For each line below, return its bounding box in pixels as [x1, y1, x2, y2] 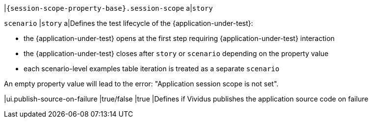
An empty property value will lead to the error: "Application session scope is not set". [4, 80, 279, 88]
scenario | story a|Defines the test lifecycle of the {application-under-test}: [4, 19, 253, 27]
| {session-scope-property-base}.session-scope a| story [4, 4, 213, 12]
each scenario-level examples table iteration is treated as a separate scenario [24, 64, 280, 73]
